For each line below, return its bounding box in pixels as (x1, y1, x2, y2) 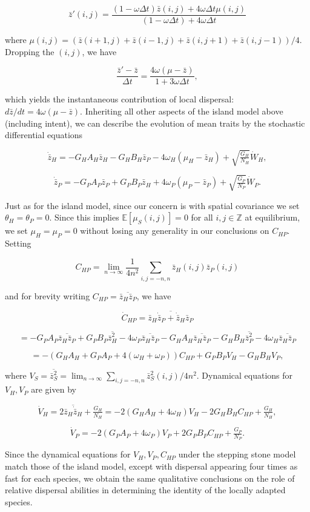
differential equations (5, 128, 83, 141)
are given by (31, 383, 76, 396)
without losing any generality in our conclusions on (80, 224, 269, 237)
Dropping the (5, 45, 54, 58)
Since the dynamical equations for (5, 448, 131, 460)
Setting (5, 237, 31, 250)
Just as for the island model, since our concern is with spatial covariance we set (5, 199, 300, 211)
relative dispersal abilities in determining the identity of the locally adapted (5, 484, 286, 496)
